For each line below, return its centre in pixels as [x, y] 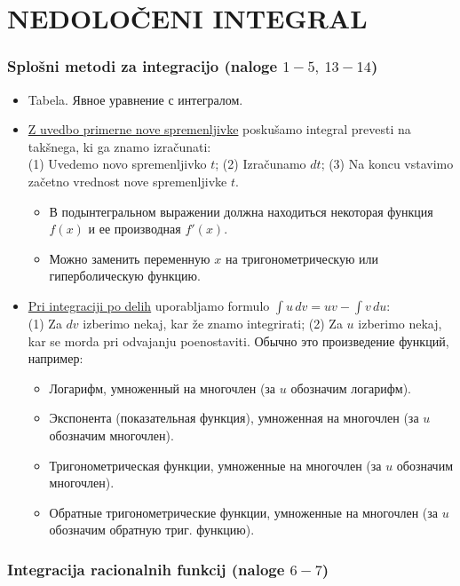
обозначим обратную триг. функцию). [152, 530]
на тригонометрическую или [302, 258]
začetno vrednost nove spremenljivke [127, 181]
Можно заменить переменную [130, 258]
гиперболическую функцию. [125, 276]
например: [56, 358]
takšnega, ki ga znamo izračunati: [119, 146]
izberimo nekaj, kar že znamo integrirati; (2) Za [213, 323]
